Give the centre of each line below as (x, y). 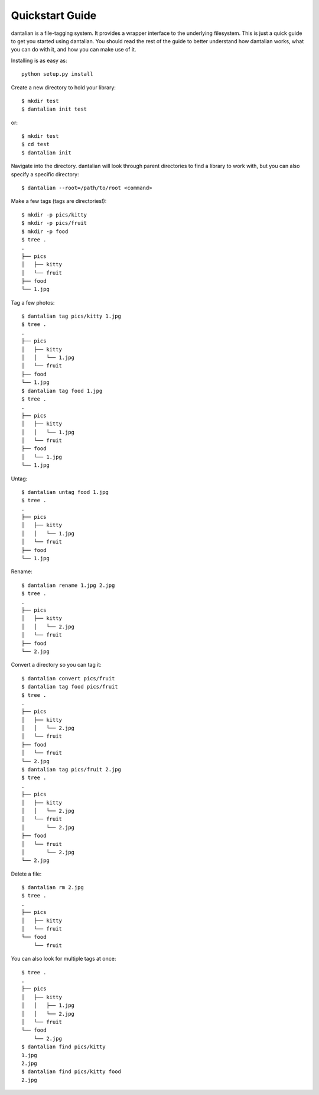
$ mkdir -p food (45, 231)
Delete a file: (26, 874)
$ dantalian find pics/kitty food (71, 1072)
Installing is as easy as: (39, 60)
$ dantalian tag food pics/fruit (70, 687)
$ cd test (35, 144)
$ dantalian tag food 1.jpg (62, 391)
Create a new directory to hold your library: (64, 87)
